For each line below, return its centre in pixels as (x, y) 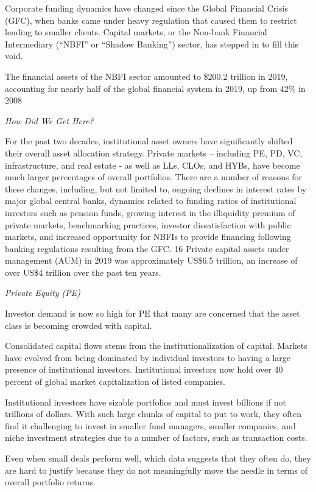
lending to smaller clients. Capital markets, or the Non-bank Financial (136, 32)
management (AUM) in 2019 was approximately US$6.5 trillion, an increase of (151, 260)
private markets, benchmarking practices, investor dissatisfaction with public (148, 224)
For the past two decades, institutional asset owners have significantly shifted (149, 141)
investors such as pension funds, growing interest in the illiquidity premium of (150, 212)
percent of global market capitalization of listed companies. (115, 381)
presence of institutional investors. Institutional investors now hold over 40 (144, 369)
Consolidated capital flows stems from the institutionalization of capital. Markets (156, 346)
